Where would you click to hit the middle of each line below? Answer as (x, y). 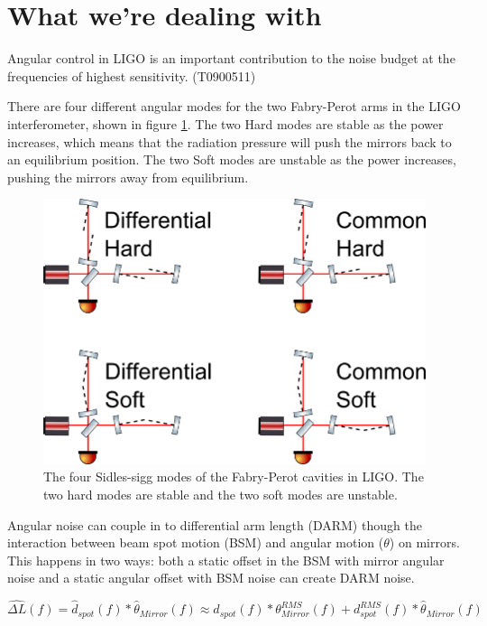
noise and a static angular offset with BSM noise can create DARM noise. (211, 578)
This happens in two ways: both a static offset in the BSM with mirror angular (226, 560)
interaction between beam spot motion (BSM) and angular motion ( (196, 542)
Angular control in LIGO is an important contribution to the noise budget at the (231, 58)
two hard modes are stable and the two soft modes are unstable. (221, 494)
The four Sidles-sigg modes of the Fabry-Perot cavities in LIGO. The (234, 477)
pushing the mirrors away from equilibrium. (128, 177)
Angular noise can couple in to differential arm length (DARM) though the (215, 524)
